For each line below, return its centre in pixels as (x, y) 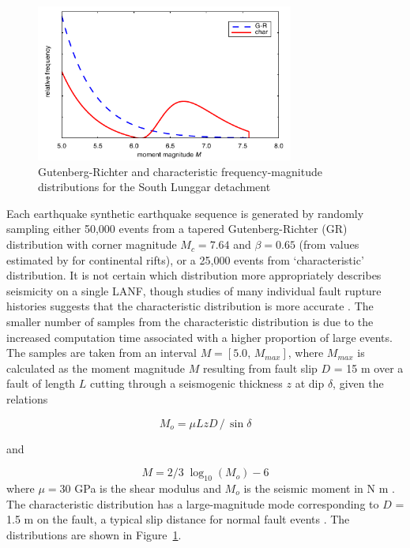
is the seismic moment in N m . (319, 488)
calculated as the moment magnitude (96, 368)
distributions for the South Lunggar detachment (154, 187)
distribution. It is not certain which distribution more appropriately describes (194, 275)
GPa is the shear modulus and (148, 488)
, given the (358, 383)
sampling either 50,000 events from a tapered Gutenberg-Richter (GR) (177, 229)
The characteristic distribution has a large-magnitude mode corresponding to (193, 503)
